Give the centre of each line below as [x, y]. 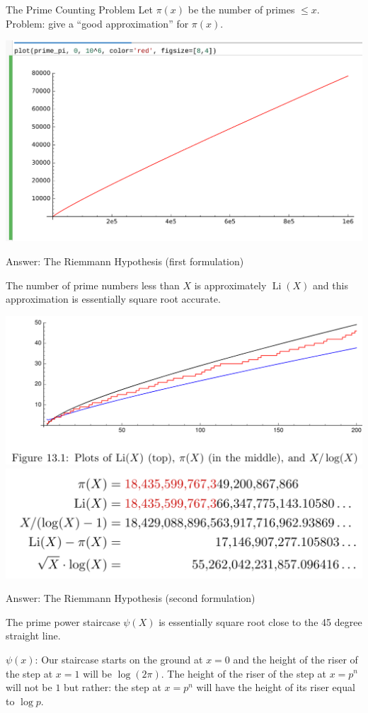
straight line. [33, 636]
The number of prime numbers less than [93, 285]
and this [330, 285]
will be [98, 673]
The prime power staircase [63, 621]
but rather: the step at [113, 687]
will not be [29, 687]
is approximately [230, 285]
